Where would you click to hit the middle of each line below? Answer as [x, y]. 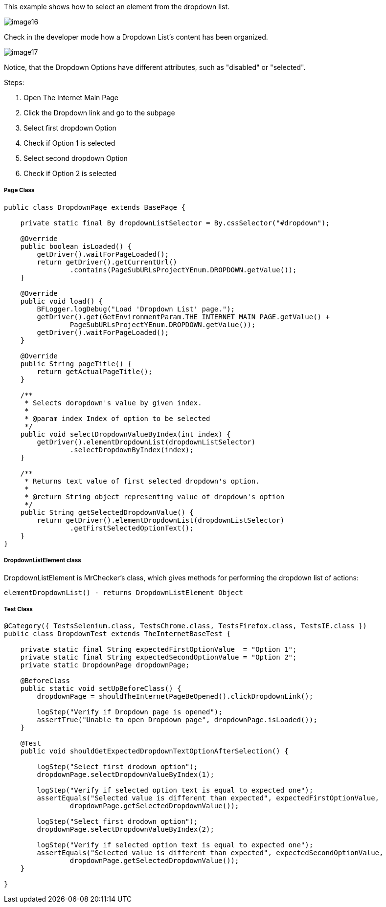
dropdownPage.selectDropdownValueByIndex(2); [125, 830]
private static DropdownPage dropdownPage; [105, 665]
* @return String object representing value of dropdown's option [155, 497]
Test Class [18, 609]
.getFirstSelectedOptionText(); [132, 528]
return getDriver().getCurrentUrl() [107, 262]
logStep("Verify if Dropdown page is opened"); [130, 712]
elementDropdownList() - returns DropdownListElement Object [124, 592]
